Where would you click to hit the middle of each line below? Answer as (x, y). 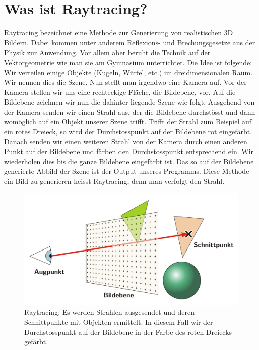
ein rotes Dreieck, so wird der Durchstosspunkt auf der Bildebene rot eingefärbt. (128, 132)
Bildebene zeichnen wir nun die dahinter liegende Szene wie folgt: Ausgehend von (129, 102)
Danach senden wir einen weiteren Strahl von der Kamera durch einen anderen (126, 141)
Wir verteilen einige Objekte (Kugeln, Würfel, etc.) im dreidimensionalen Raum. (128, 72)
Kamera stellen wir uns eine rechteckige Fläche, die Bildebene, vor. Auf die (120, 92)
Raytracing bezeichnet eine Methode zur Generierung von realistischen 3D (119, 33)
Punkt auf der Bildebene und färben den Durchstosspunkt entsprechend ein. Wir (129, 151)
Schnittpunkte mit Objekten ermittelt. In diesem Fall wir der (119, 321)
